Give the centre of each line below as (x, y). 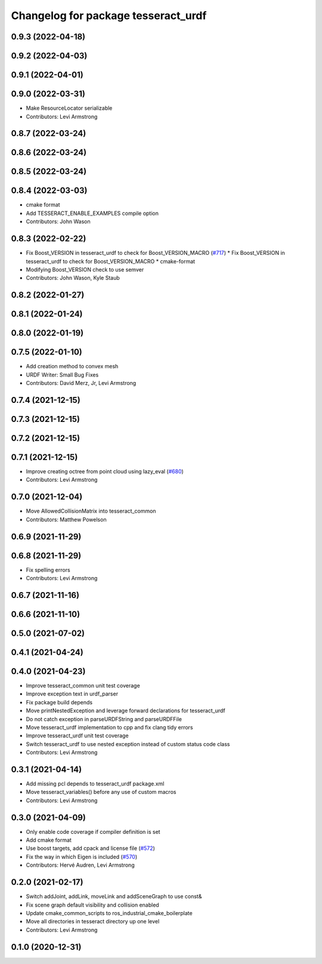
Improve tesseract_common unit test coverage (83, 685)
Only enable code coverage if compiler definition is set (93, 831)
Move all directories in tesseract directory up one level (93, 922)
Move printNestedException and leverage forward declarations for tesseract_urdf (126, 711)
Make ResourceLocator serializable (69, 108)
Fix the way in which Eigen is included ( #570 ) (82, 857)
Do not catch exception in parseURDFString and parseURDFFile (104, 719)
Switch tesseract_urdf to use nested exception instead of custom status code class (128, 744)
